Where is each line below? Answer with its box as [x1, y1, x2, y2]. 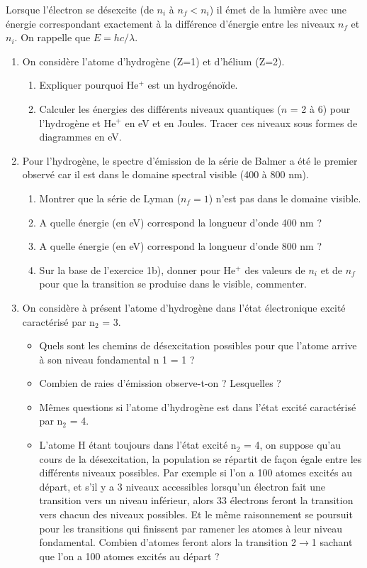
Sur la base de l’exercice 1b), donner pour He [39, 262, 236, 277]
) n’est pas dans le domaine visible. [208, 190, 361, 205]
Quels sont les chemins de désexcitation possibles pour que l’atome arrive [39, 338, 357, 353]
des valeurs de [244, 262, 305, 277]
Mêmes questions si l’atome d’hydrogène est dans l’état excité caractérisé [39, 399, 356, 414]
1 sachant [311, 535, 353, 550]
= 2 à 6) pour [290, 101, 351, 116]
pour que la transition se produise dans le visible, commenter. [39, 276, 307, 291]
